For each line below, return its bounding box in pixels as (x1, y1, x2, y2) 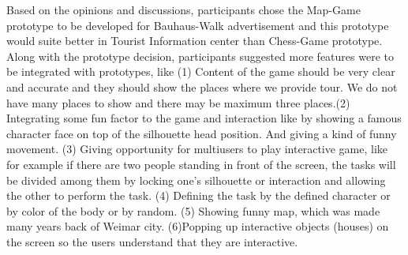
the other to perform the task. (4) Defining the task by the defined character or (6, 187, 391, 204)
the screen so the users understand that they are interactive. (6, 233, 298, 249)
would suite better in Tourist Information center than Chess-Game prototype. (6, 32, 383, 49)
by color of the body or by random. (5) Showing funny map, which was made (6, 202, 380, 219)
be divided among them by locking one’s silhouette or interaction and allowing (6, 171, 386, 188)
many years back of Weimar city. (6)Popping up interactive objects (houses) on (6, 218, 389, 234)
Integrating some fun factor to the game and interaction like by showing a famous (6, 110, 402, 126)
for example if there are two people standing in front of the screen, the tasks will (6, 156, 396, 172)
